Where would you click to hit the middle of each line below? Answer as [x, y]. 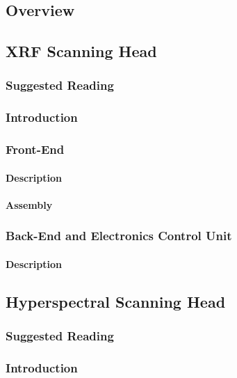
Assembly [29, 204]
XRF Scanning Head [81, 51]
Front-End [35, 149]
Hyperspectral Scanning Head [116, 301]
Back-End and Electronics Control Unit [119, 236]
